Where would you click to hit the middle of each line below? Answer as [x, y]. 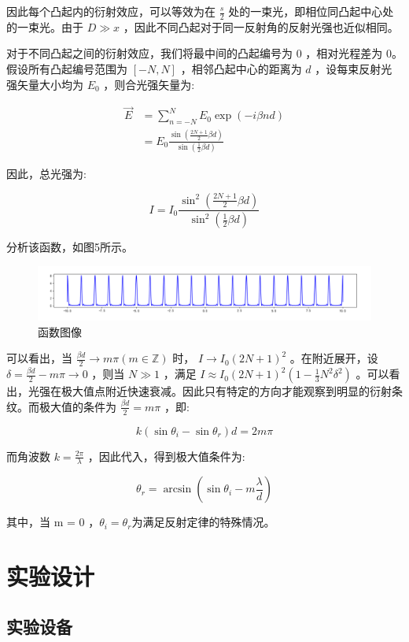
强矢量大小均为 [45, 84]
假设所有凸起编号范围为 [67, 69]
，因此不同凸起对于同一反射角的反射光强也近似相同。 [261, 26]
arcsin [177, 490]
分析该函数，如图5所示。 [70, 247]
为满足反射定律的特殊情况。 [203, 522]
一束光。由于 [50, 26]
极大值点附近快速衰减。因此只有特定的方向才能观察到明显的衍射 [226, 391]
